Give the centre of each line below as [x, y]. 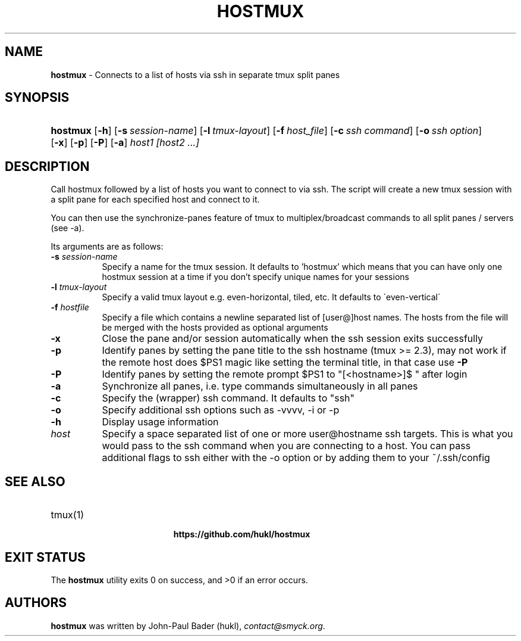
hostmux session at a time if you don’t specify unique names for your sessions [255, 277]
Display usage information [160, 422]
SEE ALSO [35, 481]
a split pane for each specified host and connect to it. [155, 200]
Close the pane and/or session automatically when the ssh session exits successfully [293, 339]
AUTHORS [36, 603]
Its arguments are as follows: [107, 247]
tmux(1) [68, 515]
